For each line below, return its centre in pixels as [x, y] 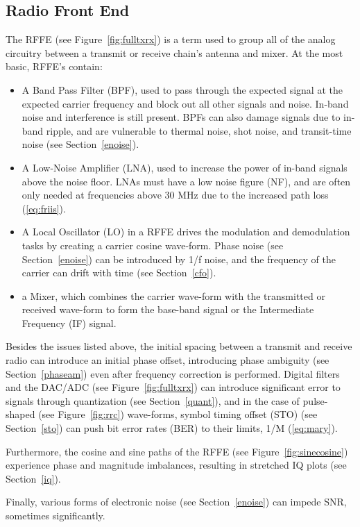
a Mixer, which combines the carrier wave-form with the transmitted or [173, 295]
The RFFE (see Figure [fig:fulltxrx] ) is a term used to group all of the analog [171, 39]
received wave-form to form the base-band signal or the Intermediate [168, 309]
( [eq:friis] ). [44, 208]
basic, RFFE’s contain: [54, 66]
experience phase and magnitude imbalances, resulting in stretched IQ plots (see [176, 465]
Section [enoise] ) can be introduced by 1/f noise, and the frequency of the [179, 259]
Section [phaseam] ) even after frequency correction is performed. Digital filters [173, 373]
